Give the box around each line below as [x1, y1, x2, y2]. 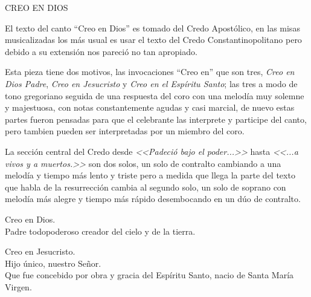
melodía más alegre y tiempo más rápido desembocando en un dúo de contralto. [5, 192, 301, 205]
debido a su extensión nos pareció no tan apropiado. [5, 45, 197, 57]
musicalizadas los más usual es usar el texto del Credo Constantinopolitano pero [5, 33, 302, 46]
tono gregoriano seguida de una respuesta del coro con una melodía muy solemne [5, 89, 304, 102]
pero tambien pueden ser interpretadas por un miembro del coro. [5, 125, 245, 137]
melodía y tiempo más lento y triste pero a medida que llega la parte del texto [5, 169, 295, 181]
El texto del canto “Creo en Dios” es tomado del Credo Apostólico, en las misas [5, 21, 300, 34]
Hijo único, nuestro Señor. [5, 256, 101, 269]
